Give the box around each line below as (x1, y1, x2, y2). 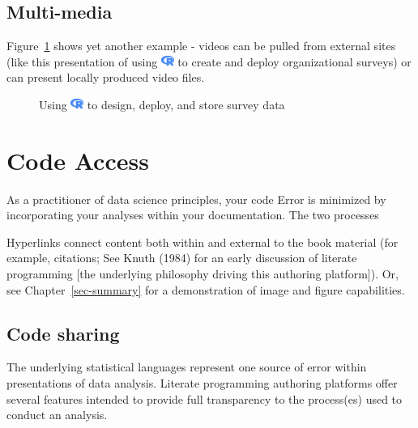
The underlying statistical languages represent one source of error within (6, 358, 367, 375)
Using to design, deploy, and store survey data (39, 95, 285, 112)
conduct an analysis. (6, 406, 108, 423)
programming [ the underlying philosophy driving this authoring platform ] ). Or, (6, 265, 399, 282)
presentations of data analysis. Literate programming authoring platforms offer (6, 375, 398, 392)
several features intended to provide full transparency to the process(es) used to (6, 390, 403, 407)
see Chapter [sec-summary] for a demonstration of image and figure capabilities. (6, 281, 405, 298)
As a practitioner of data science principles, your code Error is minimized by (6, 190, 386, 207)
